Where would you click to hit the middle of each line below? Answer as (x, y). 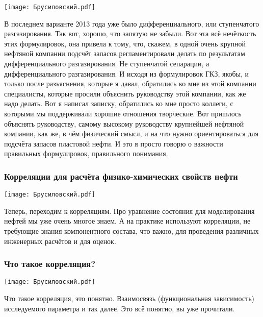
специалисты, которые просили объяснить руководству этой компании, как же (125, 93)
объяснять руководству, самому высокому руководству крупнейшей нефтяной (124, 123)
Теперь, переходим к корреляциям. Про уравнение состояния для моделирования (129, 211)
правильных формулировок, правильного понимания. (86, 153)
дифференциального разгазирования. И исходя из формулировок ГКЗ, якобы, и (127, 73)
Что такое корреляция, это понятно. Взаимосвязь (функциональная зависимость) (129, 298)
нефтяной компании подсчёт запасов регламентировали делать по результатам (125, 53)
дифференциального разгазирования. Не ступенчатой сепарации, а (107, 64)
